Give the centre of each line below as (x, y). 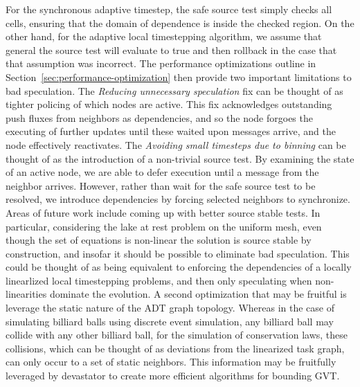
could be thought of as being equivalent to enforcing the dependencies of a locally (179, 267)
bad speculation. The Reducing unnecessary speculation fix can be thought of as (174, 90)
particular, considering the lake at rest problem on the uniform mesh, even (164, 226)
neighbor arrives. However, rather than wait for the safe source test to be (161, 185)
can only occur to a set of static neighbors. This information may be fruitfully (171, 362)
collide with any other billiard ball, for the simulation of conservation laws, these (177, 335)
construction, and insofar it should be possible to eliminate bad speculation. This (178, 253)
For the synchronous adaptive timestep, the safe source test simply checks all (169, 9)
